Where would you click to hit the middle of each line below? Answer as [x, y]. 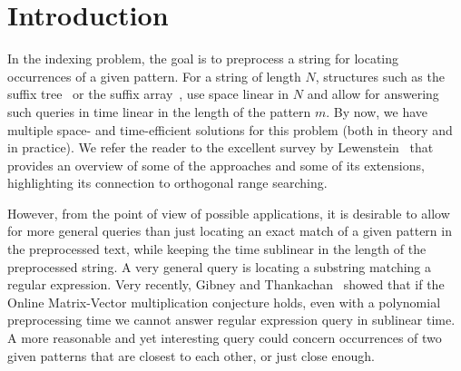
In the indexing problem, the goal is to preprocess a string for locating [203, 59]
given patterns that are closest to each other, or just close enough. [191, 355]
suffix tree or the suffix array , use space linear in [148, 94]
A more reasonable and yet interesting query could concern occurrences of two [225, 338]
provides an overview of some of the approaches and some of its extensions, [216, 165]
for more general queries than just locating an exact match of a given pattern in [230, 231]
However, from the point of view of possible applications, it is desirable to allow [229, 213]
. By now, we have [377, 111]
